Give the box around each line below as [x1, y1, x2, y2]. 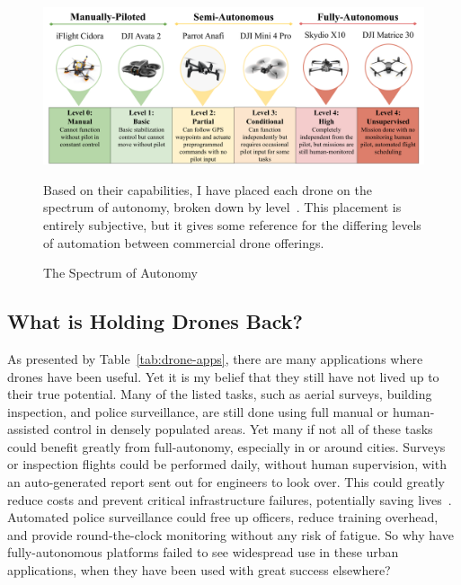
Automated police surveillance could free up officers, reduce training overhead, [7, 508, 439, 527]
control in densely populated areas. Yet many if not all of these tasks [53, 420, 433, 439]
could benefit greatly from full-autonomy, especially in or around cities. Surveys [7, 437, 446, 456]
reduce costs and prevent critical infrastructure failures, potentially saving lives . [7, 490, 452, 509]
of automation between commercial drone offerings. [43, 233, 324, 252]
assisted [7, 420, 49, 439]
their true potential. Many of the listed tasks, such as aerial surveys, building [7, 385, 432, 403]
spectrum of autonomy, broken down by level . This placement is [43, 198, 402, 217]
